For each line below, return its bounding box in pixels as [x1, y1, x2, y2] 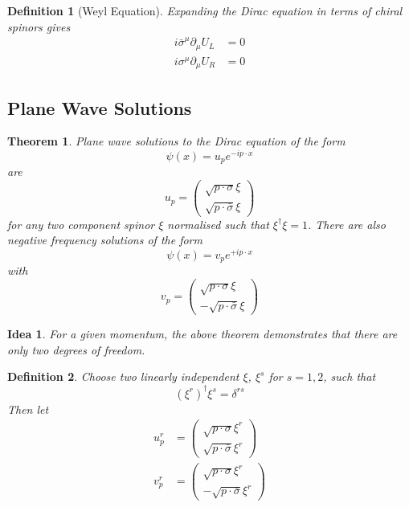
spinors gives [7, 18, 71, 35]
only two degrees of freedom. [7, 341, 145, 358]
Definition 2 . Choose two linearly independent [7, 368, 239, 385]
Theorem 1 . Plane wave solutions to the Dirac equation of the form [7, 133, 346, 149]
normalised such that [167, 215, 269, 232]
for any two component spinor [7, 215, 155, 232]
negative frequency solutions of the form [7, 231, 202, 248]
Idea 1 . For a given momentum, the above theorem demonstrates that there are [7, 325, 398, 342]
